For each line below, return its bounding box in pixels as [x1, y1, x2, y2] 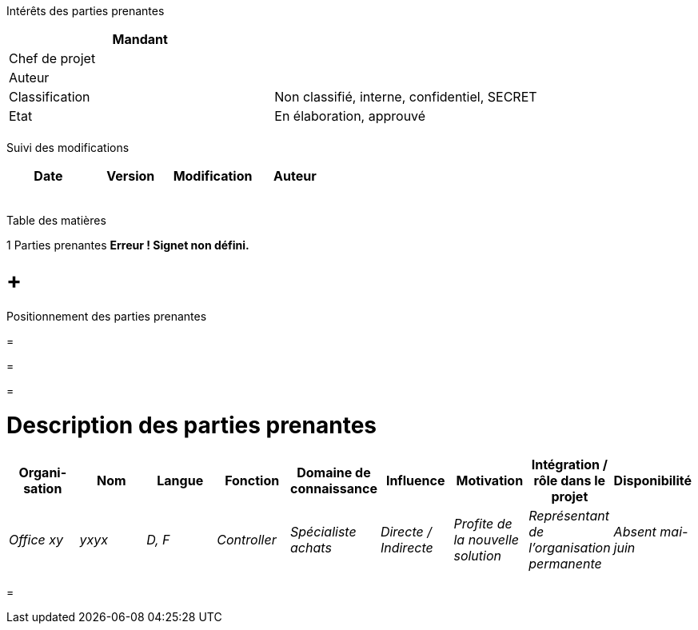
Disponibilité [613, 472, 692, 488]
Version [106, 168, 155, 184]
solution [453, 548, 502, 564]
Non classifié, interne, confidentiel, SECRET [274, 89, 537, 105]
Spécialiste [290, 524, 357, 540]
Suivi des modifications [6, 141, 130, 154]
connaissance [290, 480, 377, 496]
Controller [217, 532, 277, 548]
